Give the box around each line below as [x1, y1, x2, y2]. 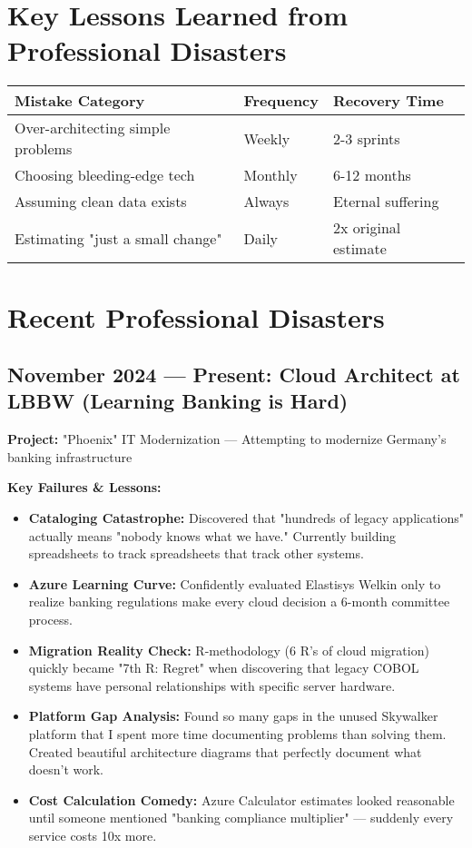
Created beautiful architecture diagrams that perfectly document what [28, 742, 422, 761]
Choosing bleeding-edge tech [15, 164, 195, 186]
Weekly [243, 127, 290, 149]
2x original [333, 217, 401, 239]
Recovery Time [333, 90, 444, 112]
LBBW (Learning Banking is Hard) [7, 387, 349, 415]
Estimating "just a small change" [15, 227, 222, 249]
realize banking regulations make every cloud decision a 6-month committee [28, 592, 450, 611]
